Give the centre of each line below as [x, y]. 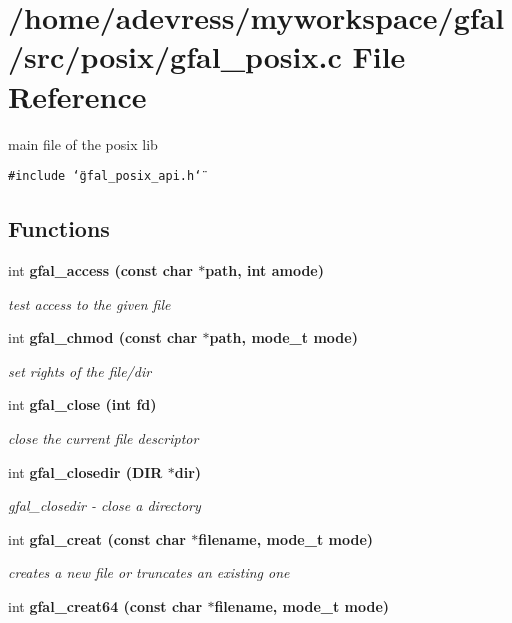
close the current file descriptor [103, 437]
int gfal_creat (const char [97, 538]
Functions [59, 228]
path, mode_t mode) [283, 337]
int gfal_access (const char [100, 269]
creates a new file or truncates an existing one [149, 572]
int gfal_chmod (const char [103, 337]
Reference [77, 95]
